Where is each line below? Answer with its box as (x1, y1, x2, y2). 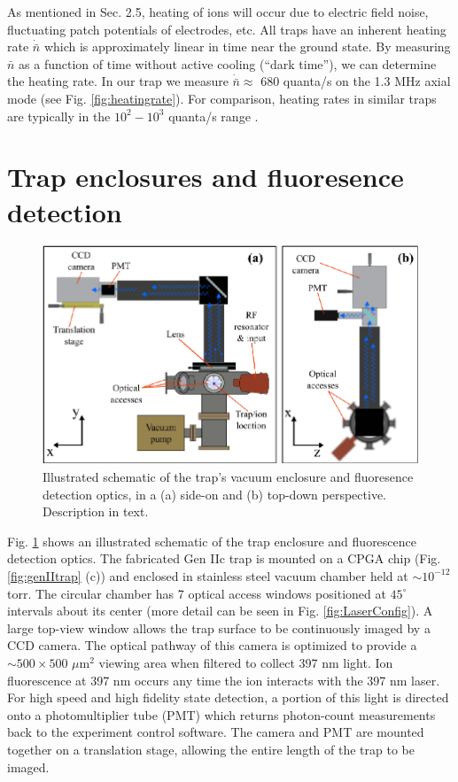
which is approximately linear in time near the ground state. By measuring (43, 37, 451, 56)
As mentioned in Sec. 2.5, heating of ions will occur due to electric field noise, (7, 3, 429, 20)
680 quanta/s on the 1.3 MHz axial (260, 72, 451, 90)
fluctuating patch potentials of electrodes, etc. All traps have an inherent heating (7, 19, 446, 38)
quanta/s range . (168, 106, 259, 125)
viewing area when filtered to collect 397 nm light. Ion (98, 653, 393, 671)
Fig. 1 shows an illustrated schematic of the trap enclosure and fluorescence (7, 531, 417, 550)
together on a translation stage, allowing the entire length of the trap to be (7, 739, 415, 758)
